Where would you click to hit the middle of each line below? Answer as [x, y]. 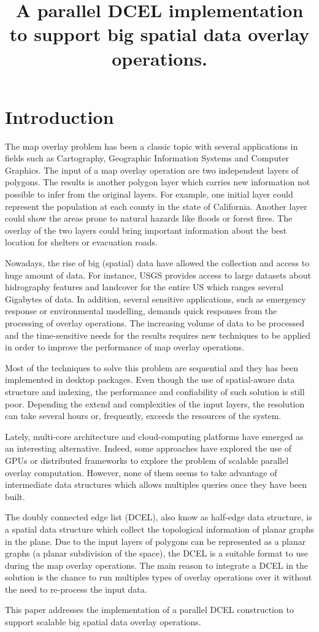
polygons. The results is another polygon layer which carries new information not [158, 182]
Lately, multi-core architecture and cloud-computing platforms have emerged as [154, 436]
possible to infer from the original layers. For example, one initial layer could [149, 194]
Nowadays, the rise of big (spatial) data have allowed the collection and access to [157, 263]
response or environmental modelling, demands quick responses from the [141, 311]
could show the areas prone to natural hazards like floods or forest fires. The [149, 218]
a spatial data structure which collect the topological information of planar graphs [159, 529]
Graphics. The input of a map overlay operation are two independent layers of [152, 170]
